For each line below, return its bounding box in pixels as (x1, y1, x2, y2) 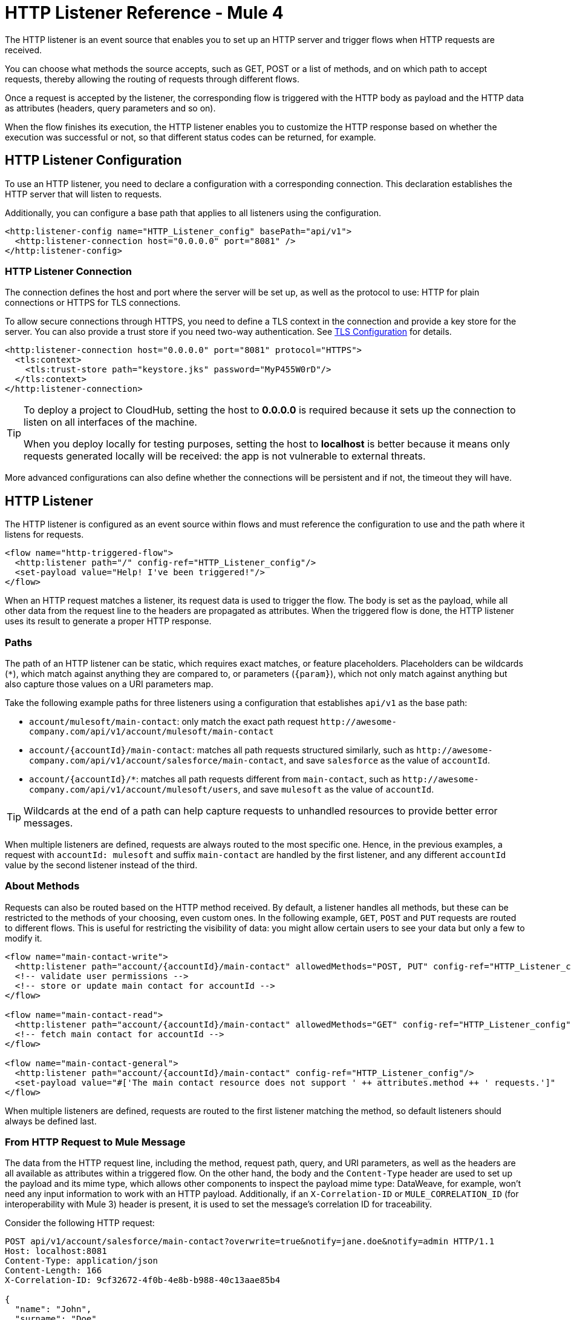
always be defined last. (5, 1115, 97, 1126)
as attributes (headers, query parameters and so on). (5, 102, 216, 113)
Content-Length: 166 (5, 1266, 102, 1276)
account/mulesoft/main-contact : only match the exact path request (29, 716, 318, 727)
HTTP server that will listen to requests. (5, 188, 162, 199)
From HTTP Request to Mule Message (5, 1136, 186, 1149)
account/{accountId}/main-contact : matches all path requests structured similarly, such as (29, 744, 414, 755)
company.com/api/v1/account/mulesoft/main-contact (29, 726, 274, 736)
